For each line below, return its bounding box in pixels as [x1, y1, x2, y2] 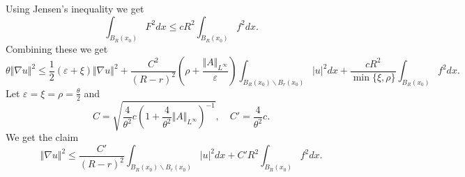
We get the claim [6, 130, 79, 144]
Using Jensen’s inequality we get [6, 1, 144, 15]
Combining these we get [6, 42, 108, 56]
